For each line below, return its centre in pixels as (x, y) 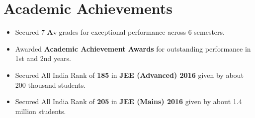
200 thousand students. (50, 85)
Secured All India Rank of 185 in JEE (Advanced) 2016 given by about (129, 75)
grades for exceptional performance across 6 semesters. (142, 32)
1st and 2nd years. (43, 58)
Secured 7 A (34, 32)
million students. (41, 111)
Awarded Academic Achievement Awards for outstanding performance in (133, 48)
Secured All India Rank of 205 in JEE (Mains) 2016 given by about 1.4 (128, 101)
